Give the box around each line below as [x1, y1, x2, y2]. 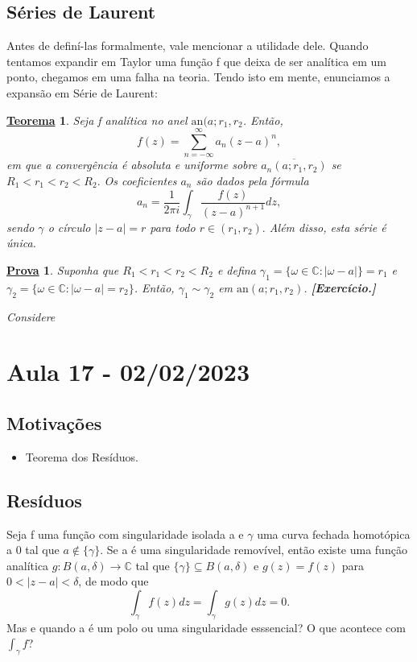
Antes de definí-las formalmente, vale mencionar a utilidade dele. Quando [6, 37, 369, 54]
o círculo [47, 218, 91, 235]
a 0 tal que [6, 541, 60, 558]
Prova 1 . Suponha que [6, 262, 119, 278]
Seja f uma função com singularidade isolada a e [6, 525, 244, 542]
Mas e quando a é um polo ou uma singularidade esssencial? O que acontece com [6, 619, 406, 635]
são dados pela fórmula [196, 172, 309, 188]
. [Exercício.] [303, 279, 376, 296]
